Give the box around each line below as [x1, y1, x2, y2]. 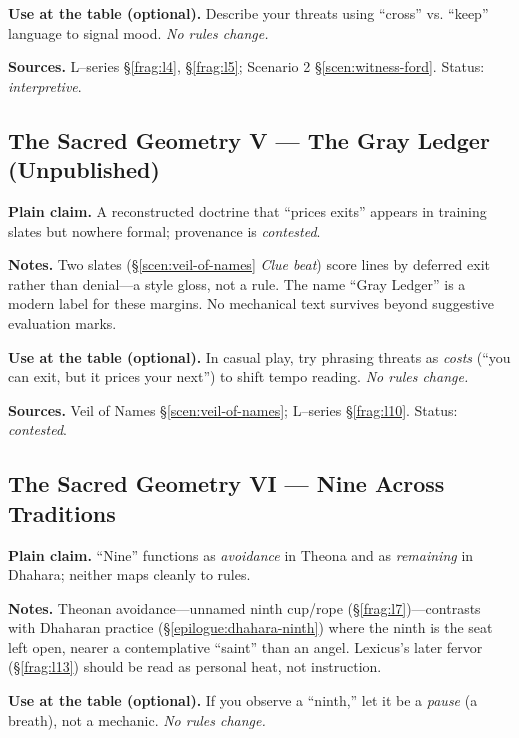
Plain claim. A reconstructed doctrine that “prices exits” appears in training [8, 200, 487, 221]
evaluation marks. [8, 312, 117, 333]
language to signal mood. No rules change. [8, 22, 269, 43]
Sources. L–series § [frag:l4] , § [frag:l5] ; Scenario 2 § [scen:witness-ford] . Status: [8, 56, 485, 77]
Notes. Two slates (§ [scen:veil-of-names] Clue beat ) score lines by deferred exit [8, 254, 490, 275]
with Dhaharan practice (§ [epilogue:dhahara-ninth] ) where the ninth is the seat [8, 617, 493, 638]
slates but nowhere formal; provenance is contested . [8, 220, 321, 241]
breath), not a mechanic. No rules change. [8, 709, 266, 730]
